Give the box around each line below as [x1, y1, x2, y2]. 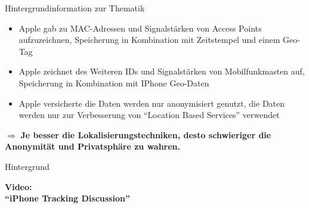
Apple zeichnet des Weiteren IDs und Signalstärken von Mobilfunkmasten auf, [18, 65, 305, 77]
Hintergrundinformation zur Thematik [5, 2, 145, 14]
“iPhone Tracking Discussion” [5, 192, 130, 204]
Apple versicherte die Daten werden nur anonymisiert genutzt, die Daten [18, 97, 285, 109]
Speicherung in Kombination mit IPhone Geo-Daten [18, 76, 209, 89]
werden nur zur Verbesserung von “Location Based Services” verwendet [18, 108, 280, 121]
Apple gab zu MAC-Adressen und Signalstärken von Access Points [18, 21, 262, 34]
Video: [5, 180, 32, 193]
